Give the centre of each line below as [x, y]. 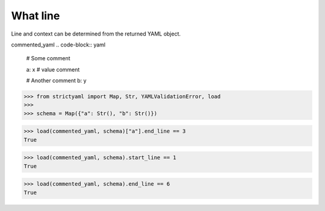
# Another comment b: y [56, 81]
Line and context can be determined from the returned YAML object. [96, 34]
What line [36, 16]
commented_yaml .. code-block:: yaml [58, 45]
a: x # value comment [53, 69]
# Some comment [48, 58]
